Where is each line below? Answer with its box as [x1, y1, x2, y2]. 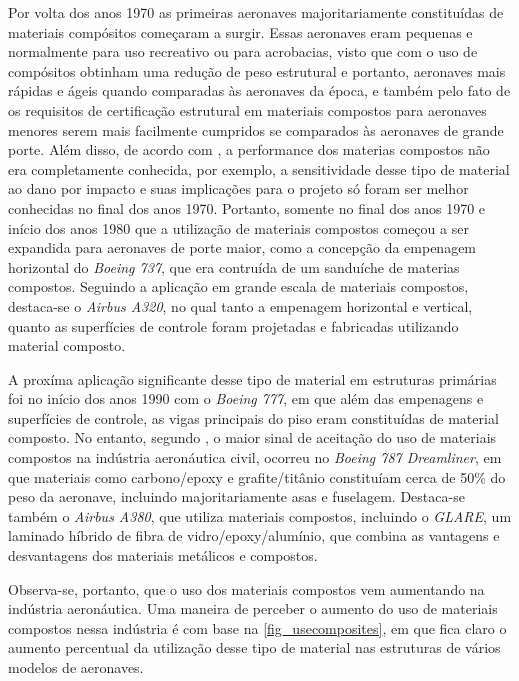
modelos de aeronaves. [8, 657, 144, 677]
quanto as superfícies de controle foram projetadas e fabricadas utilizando [8, 315, 459, 336]
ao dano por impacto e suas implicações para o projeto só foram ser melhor [8, 178, 469, 199]
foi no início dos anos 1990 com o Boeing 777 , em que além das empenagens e [8, 388, 484, 409]
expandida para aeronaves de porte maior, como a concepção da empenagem [8, 237, 477, 258]
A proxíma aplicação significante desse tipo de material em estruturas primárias [8, 368, 497, 389]
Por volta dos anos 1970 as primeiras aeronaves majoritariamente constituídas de [8, 2, 504, 22]
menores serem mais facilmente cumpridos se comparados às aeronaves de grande [8, 119, 504, 140]
